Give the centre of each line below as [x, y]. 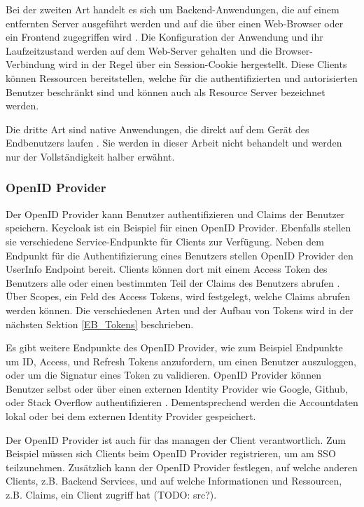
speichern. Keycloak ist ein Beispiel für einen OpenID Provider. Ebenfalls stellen [178, 228]
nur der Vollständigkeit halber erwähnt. [90, 156]
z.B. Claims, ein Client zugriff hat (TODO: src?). [111, 495]
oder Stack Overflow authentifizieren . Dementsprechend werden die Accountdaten [182, 402]
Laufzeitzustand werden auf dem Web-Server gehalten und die [139, 50]
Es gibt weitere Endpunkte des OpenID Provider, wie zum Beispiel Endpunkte [174, 347]
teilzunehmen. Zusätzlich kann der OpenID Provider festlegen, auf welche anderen [182, 467]
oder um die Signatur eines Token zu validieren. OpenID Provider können [164, 375]
